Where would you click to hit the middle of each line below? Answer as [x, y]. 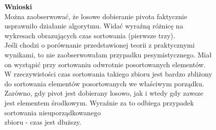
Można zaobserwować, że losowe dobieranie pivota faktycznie [96, 16]
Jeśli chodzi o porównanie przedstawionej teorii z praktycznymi [100, 45]
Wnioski [18, 6]
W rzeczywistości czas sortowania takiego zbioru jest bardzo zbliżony [108, 74]
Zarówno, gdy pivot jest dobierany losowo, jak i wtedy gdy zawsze [104, 93]
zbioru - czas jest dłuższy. [43, 122]
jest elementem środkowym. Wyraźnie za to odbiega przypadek [99, 102]
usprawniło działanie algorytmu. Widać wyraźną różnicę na [94, 26]
